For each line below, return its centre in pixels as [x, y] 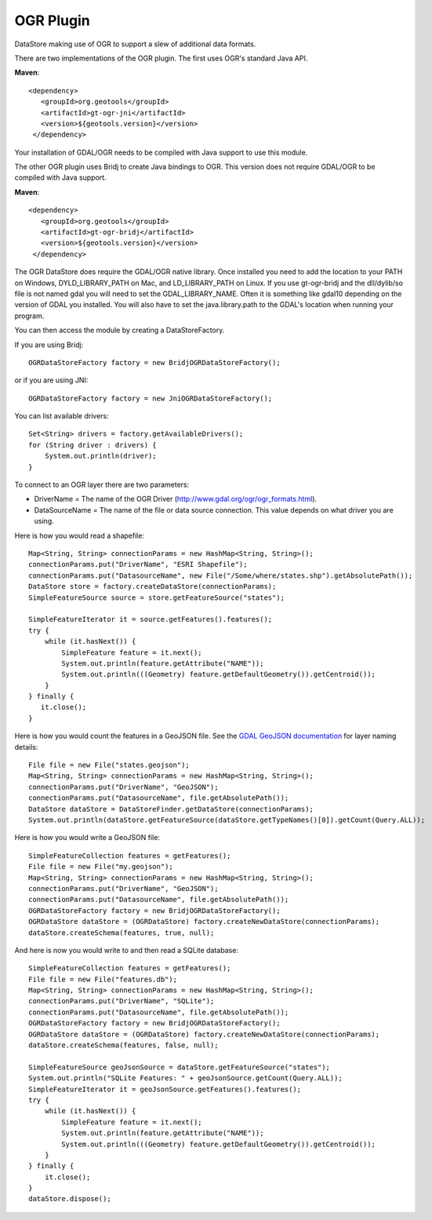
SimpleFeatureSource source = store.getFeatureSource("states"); [157, 597]
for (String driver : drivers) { [93, 445]
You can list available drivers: [62, 416]
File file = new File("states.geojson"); [109, 765]
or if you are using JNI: [51, 380]
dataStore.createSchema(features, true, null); [122, 933]
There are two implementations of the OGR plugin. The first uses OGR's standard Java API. [161, 58]
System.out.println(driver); [100, 456]
